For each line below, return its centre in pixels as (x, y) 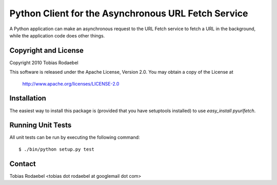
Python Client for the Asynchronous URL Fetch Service (129, 13)
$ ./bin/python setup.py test (57, 149)
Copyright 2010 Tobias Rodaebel (44, 63)
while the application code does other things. (57, 35)
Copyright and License (47, 50)
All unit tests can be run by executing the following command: (75, 137)
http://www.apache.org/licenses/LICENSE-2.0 (71, 84)
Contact (23, 164)
